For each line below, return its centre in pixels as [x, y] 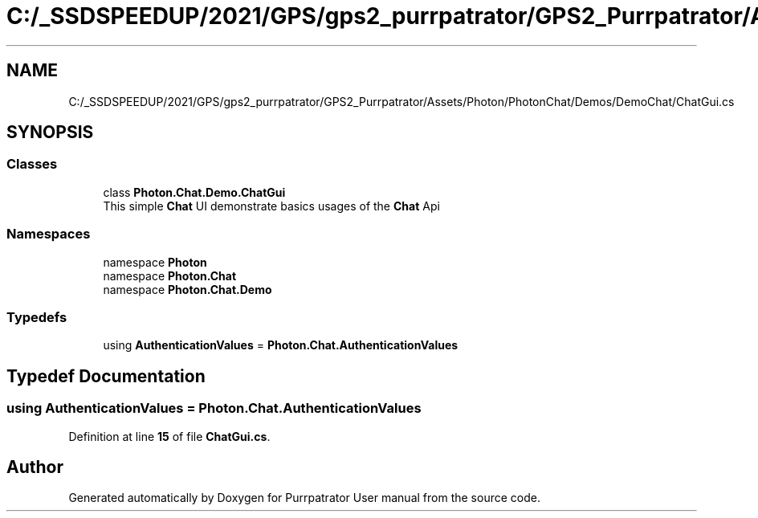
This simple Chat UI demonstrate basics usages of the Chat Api [271, 206]
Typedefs [37, 317]
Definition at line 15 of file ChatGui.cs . [169, 436]
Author [35, 467]
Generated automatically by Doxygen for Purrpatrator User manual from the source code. [304, 498]
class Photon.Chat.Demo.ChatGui [194, 192]
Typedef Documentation [106, 376]
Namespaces [49, 234]
